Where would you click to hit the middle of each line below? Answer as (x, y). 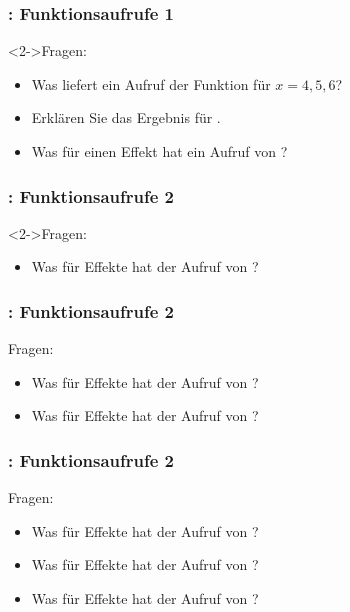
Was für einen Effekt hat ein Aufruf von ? (159, 151)
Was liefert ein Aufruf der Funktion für (151, 83)
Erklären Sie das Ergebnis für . (126, 117)
